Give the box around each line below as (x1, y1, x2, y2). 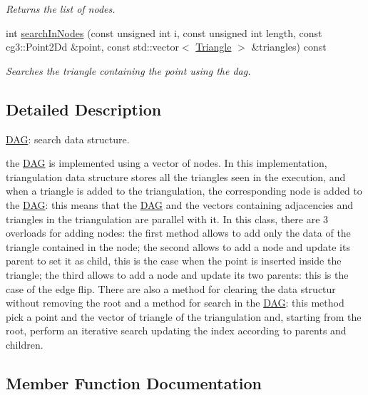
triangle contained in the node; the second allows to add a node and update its (6, 239, 350, 254)
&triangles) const (251, 39, 327, 54)
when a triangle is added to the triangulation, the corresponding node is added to (6, 183, 362, 198)
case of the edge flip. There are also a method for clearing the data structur (6, 281, 336, 296)
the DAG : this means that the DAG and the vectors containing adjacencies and (6, 197, 354, 212)
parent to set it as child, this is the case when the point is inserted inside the (6, 253, 342, 268)
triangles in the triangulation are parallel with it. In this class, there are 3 (6, 211, 329, 226)
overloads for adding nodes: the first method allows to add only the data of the (6, 225, 351, 240)
